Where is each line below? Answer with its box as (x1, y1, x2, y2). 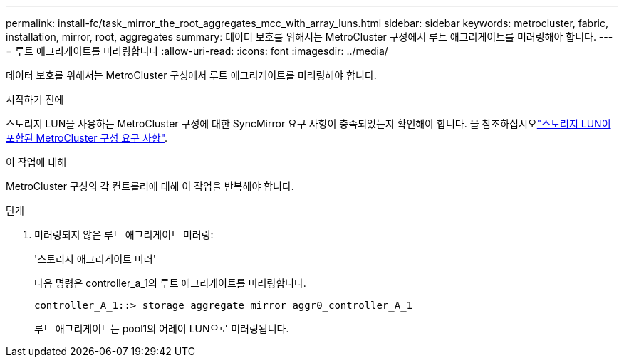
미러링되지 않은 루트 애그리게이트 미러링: (34, 228, 214, 241)
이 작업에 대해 (6, 156, 67, 168)
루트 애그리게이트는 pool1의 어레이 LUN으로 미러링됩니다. (34, 322, 289, 335)
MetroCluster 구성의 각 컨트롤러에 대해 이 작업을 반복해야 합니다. (6, 180, 294, 192)
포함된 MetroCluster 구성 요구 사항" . (6, 132, 168, 144)
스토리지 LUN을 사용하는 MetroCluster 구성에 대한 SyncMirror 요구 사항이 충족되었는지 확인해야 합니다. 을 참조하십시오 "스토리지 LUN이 (6, 117, 611, 130)
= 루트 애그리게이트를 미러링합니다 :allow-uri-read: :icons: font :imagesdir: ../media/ (6, 45, 388, 57)
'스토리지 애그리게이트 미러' (34, 253, 156, 265)
